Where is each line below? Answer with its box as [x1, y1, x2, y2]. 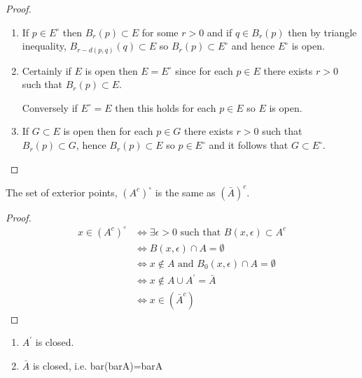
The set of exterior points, [6, 184, 118, 199]
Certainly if [22, 63, 71, 78]
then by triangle [288, 24, 357, 39]
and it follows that [209, 138, 288, 152]
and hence [231, 38, 275, 53]
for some [141, 24, 179, 39]
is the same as [155, 184, 216, 199]
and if [207, 24, 232, 39]
